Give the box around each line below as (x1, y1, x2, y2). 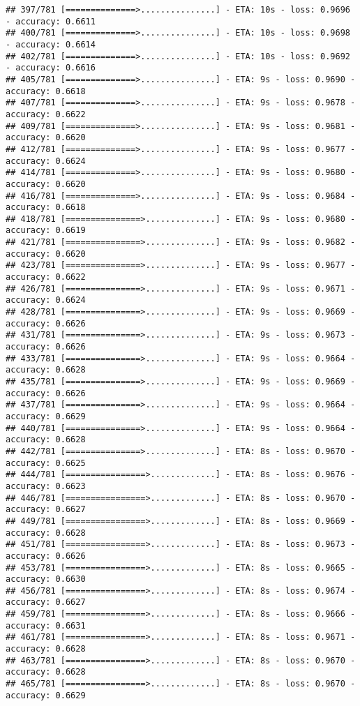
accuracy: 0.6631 (6, 620, 86, 631)
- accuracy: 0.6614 (6, 39, 96, 50)
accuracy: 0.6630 (6, 574, 86, 585)
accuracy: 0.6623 (6, 481, 86, 491)
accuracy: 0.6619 (6, 225, 86, 236)
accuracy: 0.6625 (6, 458, 86, 468)
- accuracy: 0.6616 (6, 63, 96, 73)
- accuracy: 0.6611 (6, 16, 96, 27)
